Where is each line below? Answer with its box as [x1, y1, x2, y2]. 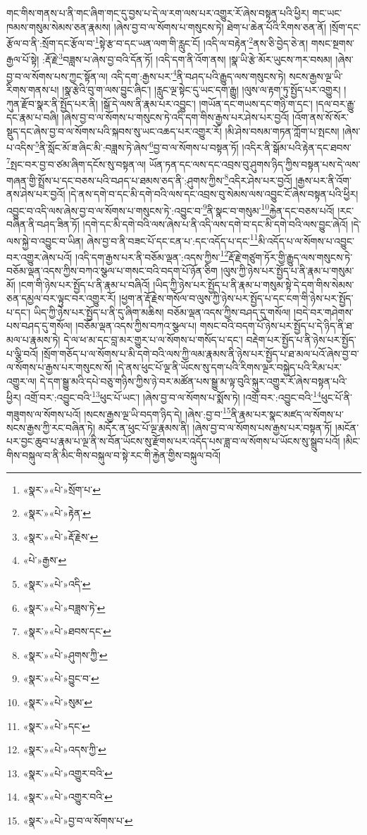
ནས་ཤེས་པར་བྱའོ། [6, 187, 66, 201]
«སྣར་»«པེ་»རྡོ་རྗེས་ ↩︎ [23, 529, 99, 544]
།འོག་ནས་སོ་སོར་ [292, 110, 349, 125]
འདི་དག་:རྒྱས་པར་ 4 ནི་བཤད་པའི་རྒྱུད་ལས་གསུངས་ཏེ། [111, 66, 286, 83]
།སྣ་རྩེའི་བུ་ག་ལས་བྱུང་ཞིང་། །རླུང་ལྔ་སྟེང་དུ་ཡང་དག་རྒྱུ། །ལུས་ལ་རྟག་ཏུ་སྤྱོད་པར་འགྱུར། [62, 82, 341, 96]
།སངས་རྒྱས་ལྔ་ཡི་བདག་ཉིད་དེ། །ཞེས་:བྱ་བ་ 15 [84, 404, 231, 421]
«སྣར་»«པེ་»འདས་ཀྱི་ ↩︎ [23, 742, 106, 757]
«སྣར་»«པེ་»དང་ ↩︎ [23, 718, 90, 733]
